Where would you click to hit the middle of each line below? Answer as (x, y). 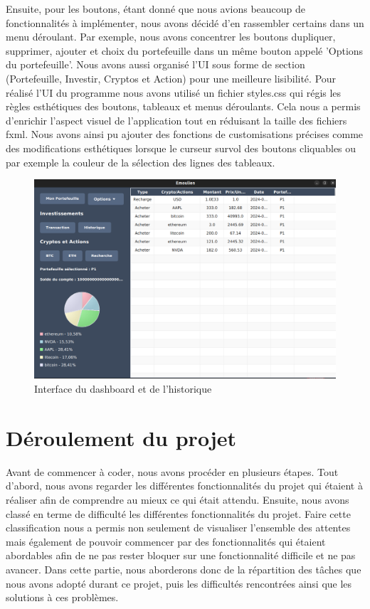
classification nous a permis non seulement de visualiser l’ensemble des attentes (178, 528)
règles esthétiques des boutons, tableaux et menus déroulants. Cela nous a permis (183, 106)
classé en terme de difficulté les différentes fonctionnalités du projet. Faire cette (178, 513)
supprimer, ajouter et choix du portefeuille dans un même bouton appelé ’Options (185, 50)
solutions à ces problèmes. (62, 597)
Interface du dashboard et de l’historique (123, 389)
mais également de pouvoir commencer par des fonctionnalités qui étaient (166, 541)
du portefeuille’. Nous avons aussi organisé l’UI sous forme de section (155, 64)
